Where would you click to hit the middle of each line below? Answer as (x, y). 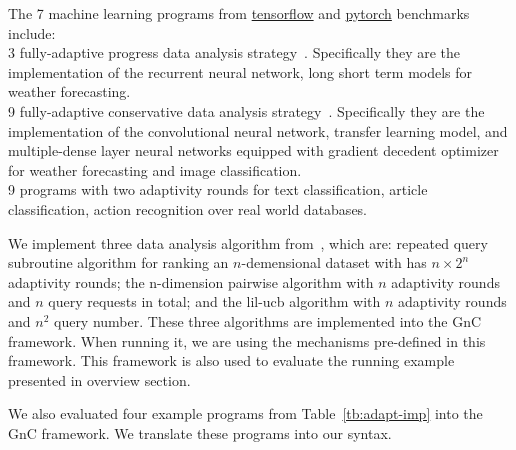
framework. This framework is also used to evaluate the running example (231, 360)
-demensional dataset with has (334, 262)
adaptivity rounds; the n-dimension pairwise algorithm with (191, 281)
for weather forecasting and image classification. (155, 169)
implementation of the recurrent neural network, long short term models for (240, 71)
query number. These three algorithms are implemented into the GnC (267, 320)
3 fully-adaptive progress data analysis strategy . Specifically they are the (234, 52)
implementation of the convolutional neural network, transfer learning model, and (258, 130)
